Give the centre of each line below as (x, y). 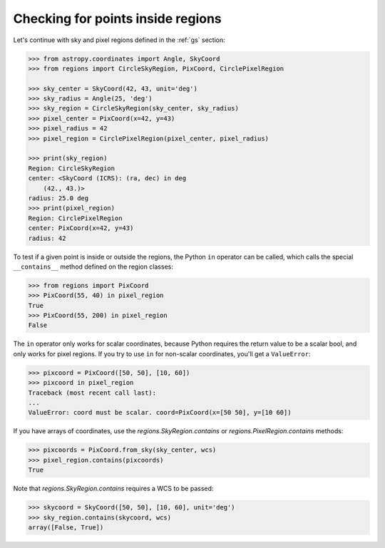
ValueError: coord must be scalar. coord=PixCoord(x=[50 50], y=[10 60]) (160, 413)
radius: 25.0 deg (58, 198)
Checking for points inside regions (118, 19)
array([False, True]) (66, 527)
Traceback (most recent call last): (92, 393)
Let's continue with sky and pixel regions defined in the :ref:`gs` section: (119, 40)
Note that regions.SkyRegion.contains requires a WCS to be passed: (113, 489)
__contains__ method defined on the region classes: (93, 267)
